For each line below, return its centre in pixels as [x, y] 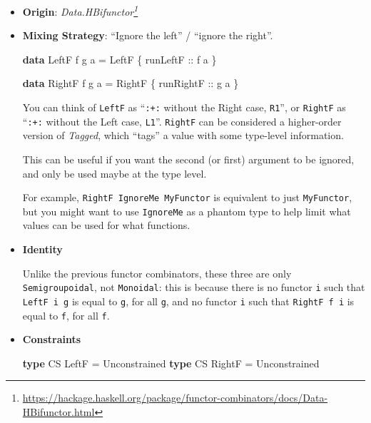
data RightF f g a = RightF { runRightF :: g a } [131, 83]
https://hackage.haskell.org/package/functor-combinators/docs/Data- [175, 398]
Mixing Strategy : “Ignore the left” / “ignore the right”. [148, 35]
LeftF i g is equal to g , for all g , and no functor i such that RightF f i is [188, 301]
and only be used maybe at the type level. [115, 173]
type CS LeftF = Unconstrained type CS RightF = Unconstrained [171, 363]
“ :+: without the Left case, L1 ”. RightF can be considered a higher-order [182, 121]
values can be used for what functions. [106, 225]
